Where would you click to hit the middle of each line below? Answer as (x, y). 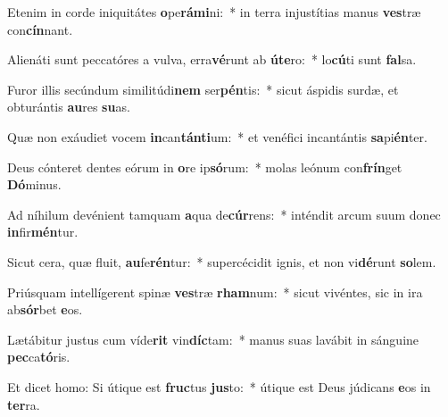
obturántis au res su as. (69, 107)
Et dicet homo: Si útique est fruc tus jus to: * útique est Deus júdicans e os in (219, 386)
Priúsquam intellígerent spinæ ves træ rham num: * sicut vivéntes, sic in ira (215, 292)
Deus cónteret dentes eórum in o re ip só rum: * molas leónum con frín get (205, 167)
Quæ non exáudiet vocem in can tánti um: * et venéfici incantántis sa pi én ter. (217, 136)
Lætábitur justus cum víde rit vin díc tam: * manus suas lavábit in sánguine (213, 339)
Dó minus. (34, 184)
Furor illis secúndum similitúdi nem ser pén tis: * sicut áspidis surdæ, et (203, 89)
